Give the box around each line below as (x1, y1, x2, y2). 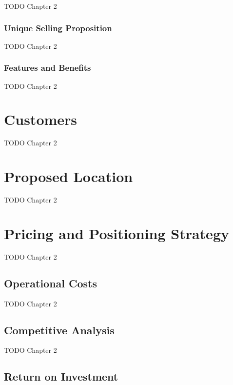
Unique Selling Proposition (4, 21, 112, 34)
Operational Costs (4, 275, 97, 290)
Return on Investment (4, 369, 118, 384)
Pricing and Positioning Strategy (4, 223, 229, 243)
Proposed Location (4, 166, 133, 186)
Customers (4, 109, 78, 129)
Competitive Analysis (4, 322, 115, 337)
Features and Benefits (4, 61, 91, 74)
